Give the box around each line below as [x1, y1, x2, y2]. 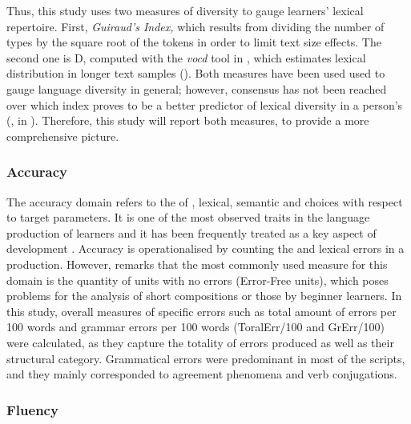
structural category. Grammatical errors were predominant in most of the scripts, [6, 350, 405, 366]
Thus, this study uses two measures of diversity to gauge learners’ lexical [6, 2, 364, 18]
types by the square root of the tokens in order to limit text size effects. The [6, 34, 381, 50]
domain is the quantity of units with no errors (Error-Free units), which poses [6, 271, 389, 288]
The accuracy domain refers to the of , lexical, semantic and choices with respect [6, 193, 403, 210]
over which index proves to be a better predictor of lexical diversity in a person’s [6, 96, 403, 113]
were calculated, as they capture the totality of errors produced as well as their [6, 334, 394, 350]
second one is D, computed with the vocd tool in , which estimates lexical [6, 49, 366, 66]
